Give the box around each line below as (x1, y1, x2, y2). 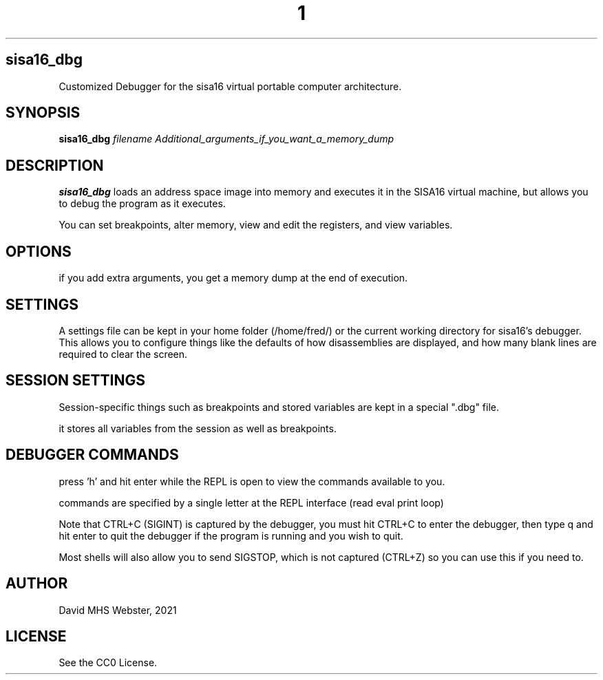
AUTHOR (6, 575, 68, 593)
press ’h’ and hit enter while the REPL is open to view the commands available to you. (59, 475, 445, 487)
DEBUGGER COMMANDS (6, 446, 179, 464)
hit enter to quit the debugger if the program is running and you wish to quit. (59, 529, 403, 542)
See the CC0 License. (59, 657, 158, 669)
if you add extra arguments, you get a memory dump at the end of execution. (59, 272, 408, 284)
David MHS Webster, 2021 (59, 604, 177, 616)
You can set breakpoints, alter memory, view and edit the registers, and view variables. (59, 219, 453, 231)
